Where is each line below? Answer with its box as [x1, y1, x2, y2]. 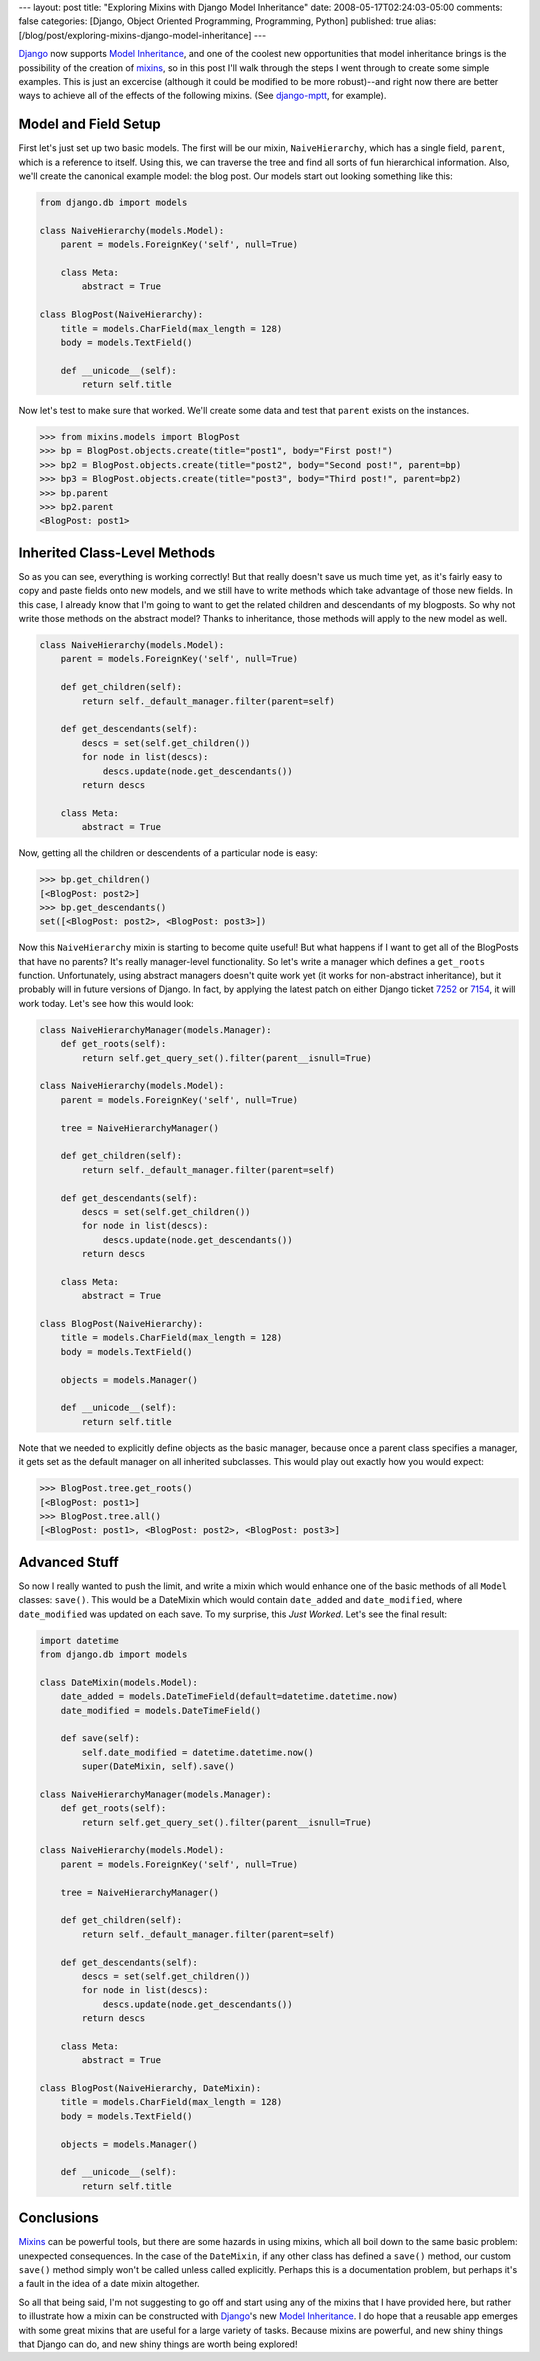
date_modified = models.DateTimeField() [60, 1705, 262, 1716]
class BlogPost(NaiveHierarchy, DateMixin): [39, 2083, 262, 2094]
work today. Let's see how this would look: [18, 997, 194, 1009]
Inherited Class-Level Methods [18, 544, 216, 561]
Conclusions [18, 2210, 99, 2227]
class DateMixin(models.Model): [39, 1676, 199, 1688]
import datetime [39, 1635, 120, 1646]
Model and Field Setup [18, 116, 162, 133]
